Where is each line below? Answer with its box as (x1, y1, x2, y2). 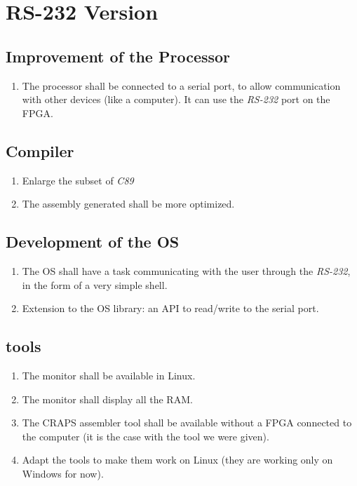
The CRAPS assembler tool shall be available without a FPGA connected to (22, 415, 352, 430)
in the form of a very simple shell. (22, 277, 168, 292)
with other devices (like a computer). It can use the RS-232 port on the (22, 92, 330, 107)
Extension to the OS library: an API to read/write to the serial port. (22, 301, 319, 316)
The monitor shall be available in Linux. (22, 367, 196, 382)
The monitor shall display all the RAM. (22, 391, 193, 406)
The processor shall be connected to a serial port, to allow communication (22, 78, 341, 93)
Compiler (6, 140, 74, 161)
